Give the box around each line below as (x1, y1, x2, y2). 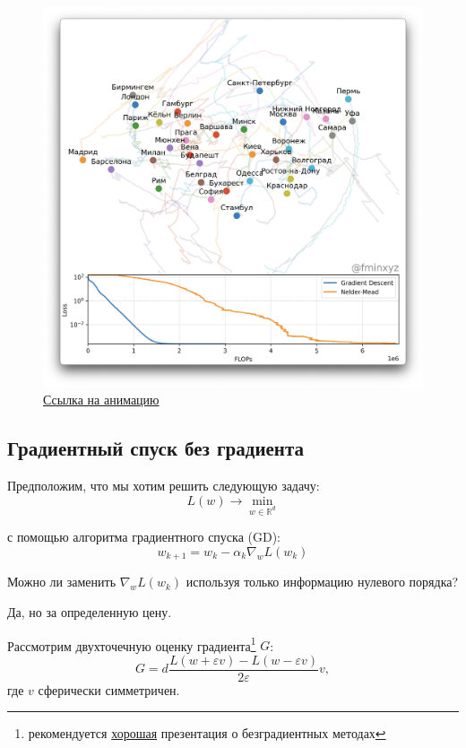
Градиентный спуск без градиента (7, 434, 305, 462)
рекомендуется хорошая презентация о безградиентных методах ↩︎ (28, 724, 386, 743)
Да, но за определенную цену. (7, 602, 172, 621)
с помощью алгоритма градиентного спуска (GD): (7, 527, 281, 546)
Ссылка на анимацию (43, 390, 160, 409)
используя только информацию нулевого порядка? (186, 572, 459, 591)
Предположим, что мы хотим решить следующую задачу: (7, 475, 320, 494)
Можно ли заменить (7, 572, 116, 591)
